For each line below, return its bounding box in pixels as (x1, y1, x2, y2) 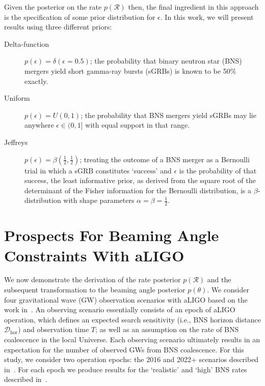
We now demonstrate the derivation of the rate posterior (4, 274, 181, 285)
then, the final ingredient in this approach (128, 2, 259, 12)
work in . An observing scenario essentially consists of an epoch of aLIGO (4, 304, 235, 315)
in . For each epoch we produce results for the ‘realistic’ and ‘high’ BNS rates (4, 364, 247, 374)
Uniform (4, 93, 30, 103)
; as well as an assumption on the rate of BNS (95, 324, 239, 335)
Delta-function (4, 38, 49, 49)
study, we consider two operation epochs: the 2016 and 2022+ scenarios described (4, 354, 259, 365)
